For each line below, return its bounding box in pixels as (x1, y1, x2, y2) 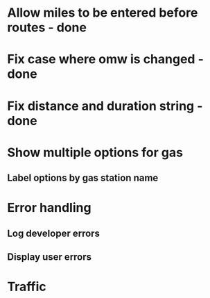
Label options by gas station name (7, 172, 159, 184)
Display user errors (7, 251, 92, 263)
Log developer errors (7, 227, 100, 239)
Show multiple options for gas (7, 144, 184, 160)
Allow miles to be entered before (7, 5, 198, 21)
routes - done (7, 19, 87, 35)
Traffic (7, 279, 46, 295)
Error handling (7, 200, 91, 216)
